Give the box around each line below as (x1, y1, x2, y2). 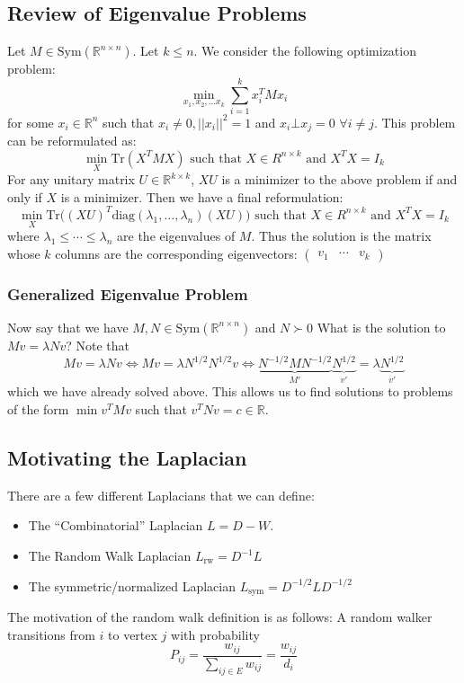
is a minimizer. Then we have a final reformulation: (60, 187, 344, 206)
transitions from (7, 625, 95, 643)
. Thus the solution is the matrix (251, 226, 432, 245)
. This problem (373, 112, 456, 131)
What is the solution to (317, 317, 446, 336)
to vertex (108, 625, 157, 643)
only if (7, 187, 42, 206)
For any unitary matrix (7, 170, 135, 189)
